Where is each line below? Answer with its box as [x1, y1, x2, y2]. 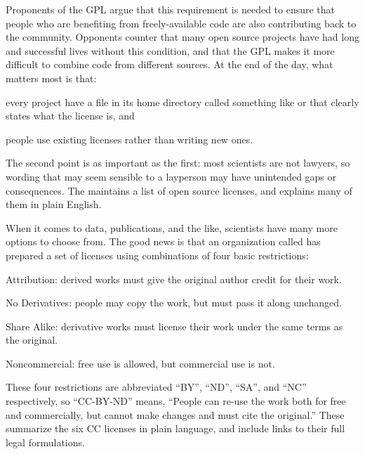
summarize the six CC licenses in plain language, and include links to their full [6, 421, 345, 436]
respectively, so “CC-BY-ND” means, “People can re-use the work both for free [6, 394, 346, 408]
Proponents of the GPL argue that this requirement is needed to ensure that [6, 2, 336, 16]
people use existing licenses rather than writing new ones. [6, 131, 253, 146]
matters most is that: [6, 70, 97, 85]
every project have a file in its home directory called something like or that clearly [6, 94, 359, 109]
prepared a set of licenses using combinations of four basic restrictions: [6, 247, 309, 262]
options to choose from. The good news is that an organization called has [6, 234, 321, 249]
